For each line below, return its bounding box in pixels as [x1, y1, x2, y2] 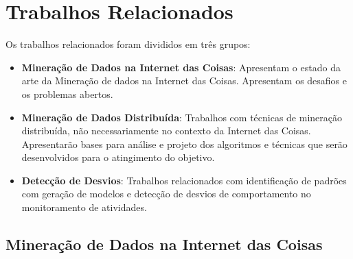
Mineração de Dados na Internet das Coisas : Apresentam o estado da [21, 60, 341, 74]
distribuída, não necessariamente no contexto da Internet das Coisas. [21, 123, 311, 138]
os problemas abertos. [21, 86, 113, 101]
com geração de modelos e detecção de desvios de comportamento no [21, 186, 311, 201]
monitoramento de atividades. [21, 200, 147, 214]
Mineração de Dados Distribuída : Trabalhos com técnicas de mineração [21, 110, 343, 124]
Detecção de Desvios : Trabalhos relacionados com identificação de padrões [21, 173, 347, 187]
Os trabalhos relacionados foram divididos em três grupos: [5, 37, 251, 51]
